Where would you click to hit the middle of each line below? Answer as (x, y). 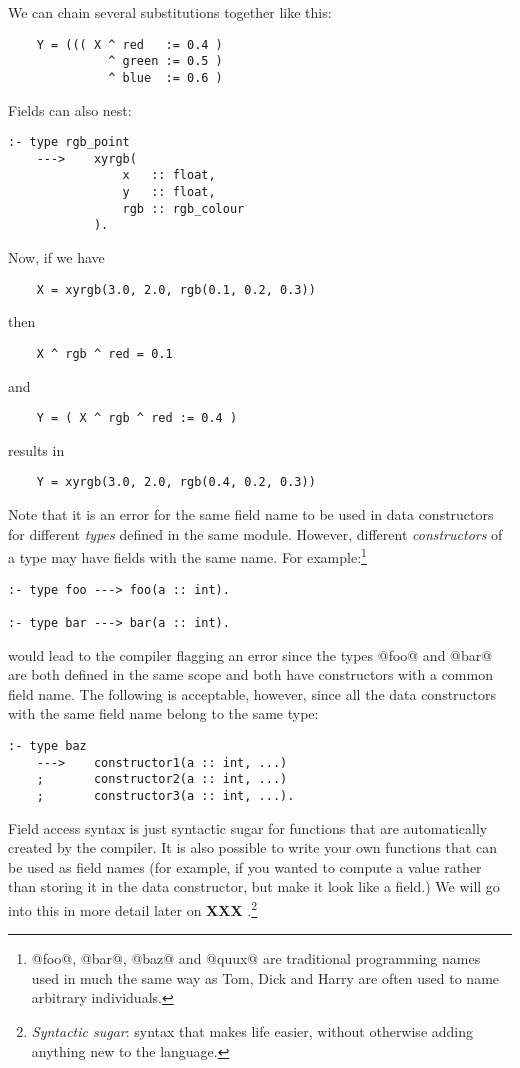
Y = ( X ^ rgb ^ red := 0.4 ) (137, 418)
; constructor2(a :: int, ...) (162, 779)
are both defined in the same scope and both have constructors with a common (250, 674)
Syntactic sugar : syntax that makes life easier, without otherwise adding (252, 1030)
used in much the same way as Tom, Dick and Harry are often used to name (265, 977)
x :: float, (169, 175)
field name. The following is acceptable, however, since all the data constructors (252, 693)
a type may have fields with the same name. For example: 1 (187, 555)
